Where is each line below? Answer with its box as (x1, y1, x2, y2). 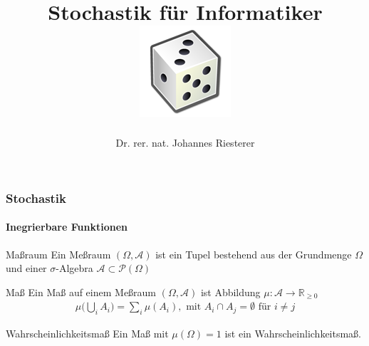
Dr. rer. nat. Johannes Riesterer (115, 135, 255, 150)
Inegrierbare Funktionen (6, 219, 128, 234)
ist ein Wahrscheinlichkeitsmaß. (224, 326, 362, 341)
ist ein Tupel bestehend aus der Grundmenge (155, 246, 352, 261)
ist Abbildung (200, 284, 261, 299)
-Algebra (56, 261, 93, 276)
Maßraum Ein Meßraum (6, 246, 111, 261)
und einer (6, 261, 47, 276)
